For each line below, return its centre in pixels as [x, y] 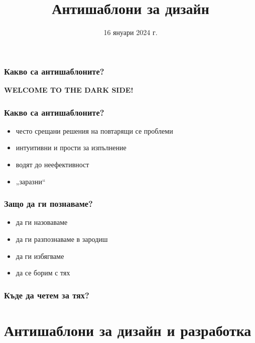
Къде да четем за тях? [47, 295]
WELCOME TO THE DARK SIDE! [69, 90]
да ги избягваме [40, 256]
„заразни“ [31, 181]
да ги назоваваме [42, 222]
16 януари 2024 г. [131, 32]
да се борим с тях [43, 273]
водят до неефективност [52, 164]
